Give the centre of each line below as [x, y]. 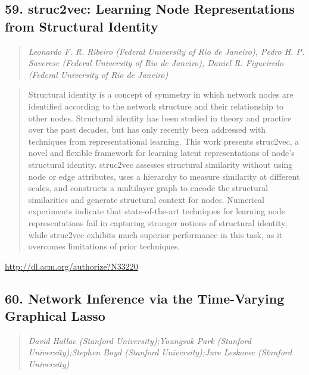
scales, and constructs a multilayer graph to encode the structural [148, 188]
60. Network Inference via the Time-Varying [145, 298]
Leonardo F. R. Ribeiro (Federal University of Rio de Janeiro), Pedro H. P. [166, 51]
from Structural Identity [82, 26]
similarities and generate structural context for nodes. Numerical [146, 199]
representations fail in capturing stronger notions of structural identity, [158, 222]
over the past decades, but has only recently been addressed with [147, 129]
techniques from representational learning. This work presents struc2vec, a [164, 141]
